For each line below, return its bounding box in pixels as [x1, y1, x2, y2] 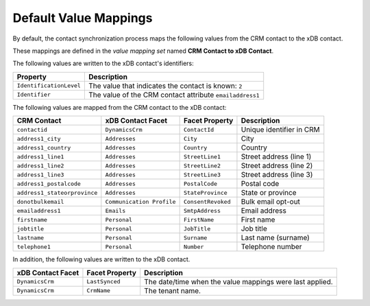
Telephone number [241, 242, 302, 252]
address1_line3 [16, 171, 64, 178]
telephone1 [16, 243, 51, 250]
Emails [105, 207, 126, 214]
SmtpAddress [183, 207, 221, 214]
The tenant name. [144, 285, 201, 295]
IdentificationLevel [16, 82, 82, 89]
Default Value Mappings [12, 10, 153, 25]
